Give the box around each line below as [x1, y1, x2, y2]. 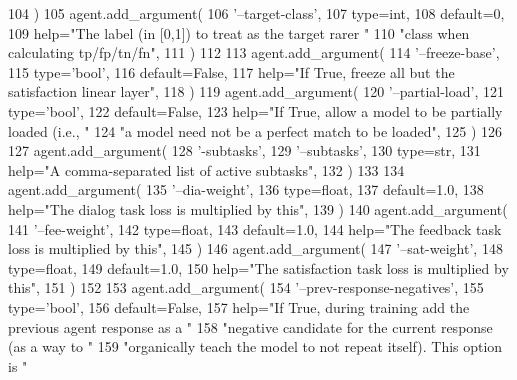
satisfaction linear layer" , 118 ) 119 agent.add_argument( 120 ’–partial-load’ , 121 [8, 81, 504, 102]
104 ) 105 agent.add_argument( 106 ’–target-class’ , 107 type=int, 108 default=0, [8, 3, 505, 23]
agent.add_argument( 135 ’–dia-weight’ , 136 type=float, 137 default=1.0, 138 [8, 179, 484, 200]
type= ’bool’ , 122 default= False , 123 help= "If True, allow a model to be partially [8, 100, 503, 121]
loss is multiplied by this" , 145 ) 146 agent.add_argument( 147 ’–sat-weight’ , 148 [8, 238, 503, 259]
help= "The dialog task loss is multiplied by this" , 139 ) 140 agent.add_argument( [8, 198, 508, 219]
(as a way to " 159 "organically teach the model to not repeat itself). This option [8, 336, 503, 357]
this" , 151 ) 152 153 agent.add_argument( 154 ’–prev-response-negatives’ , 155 [8, 277, 484, 298]
